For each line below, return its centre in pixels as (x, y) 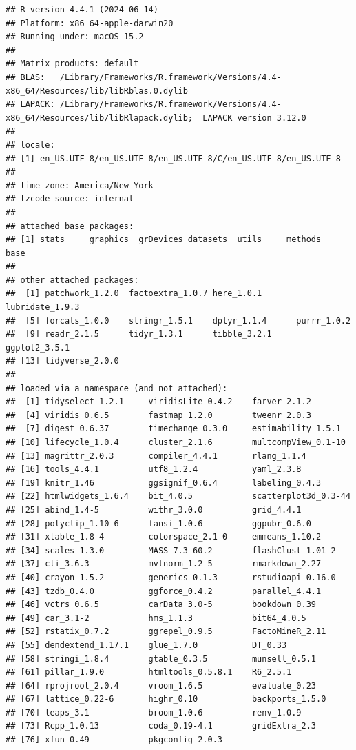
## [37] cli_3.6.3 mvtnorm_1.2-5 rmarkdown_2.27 (164, 564)
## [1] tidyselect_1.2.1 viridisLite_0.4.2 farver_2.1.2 (158, 402)
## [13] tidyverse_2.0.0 (62, 361)
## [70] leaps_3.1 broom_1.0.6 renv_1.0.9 (154, 712)
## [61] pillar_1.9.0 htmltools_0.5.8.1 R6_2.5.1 (149, 672)
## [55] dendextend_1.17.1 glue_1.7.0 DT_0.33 (146, 645)
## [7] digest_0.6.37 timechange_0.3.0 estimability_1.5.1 (173, 429)
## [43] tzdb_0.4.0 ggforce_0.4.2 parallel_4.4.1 (164, 591)
